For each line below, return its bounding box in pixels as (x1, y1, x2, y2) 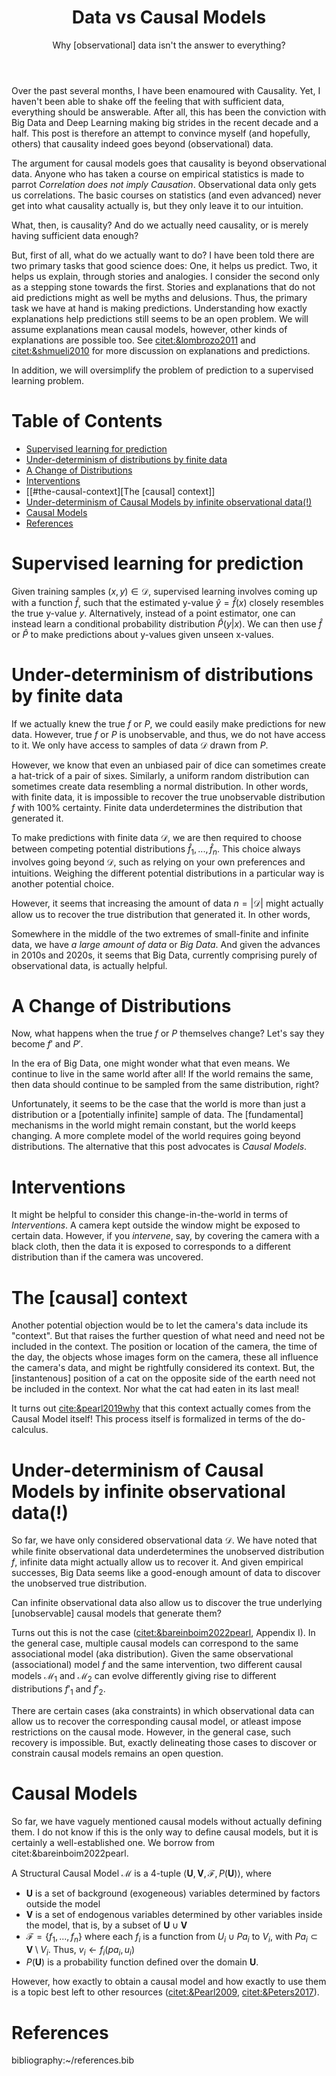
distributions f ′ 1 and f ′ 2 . (11, 1683, 106, 1697)
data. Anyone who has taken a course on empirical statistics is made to (11, 167, 305, 180)
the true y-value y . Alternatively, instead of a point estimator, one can (11, 607, 296, 619)
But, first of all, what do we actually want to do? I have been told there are (11, 249, 315, 261)
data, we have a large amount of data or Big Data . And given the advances (11, 938, 321, 950)
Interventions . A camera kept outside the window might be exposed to (11, 1219, 301, 1231)
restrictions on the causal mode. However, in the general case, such (11, 1726, 292, 1738)
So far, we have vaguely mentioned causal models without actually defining (11, 1815, 323, 1827)
